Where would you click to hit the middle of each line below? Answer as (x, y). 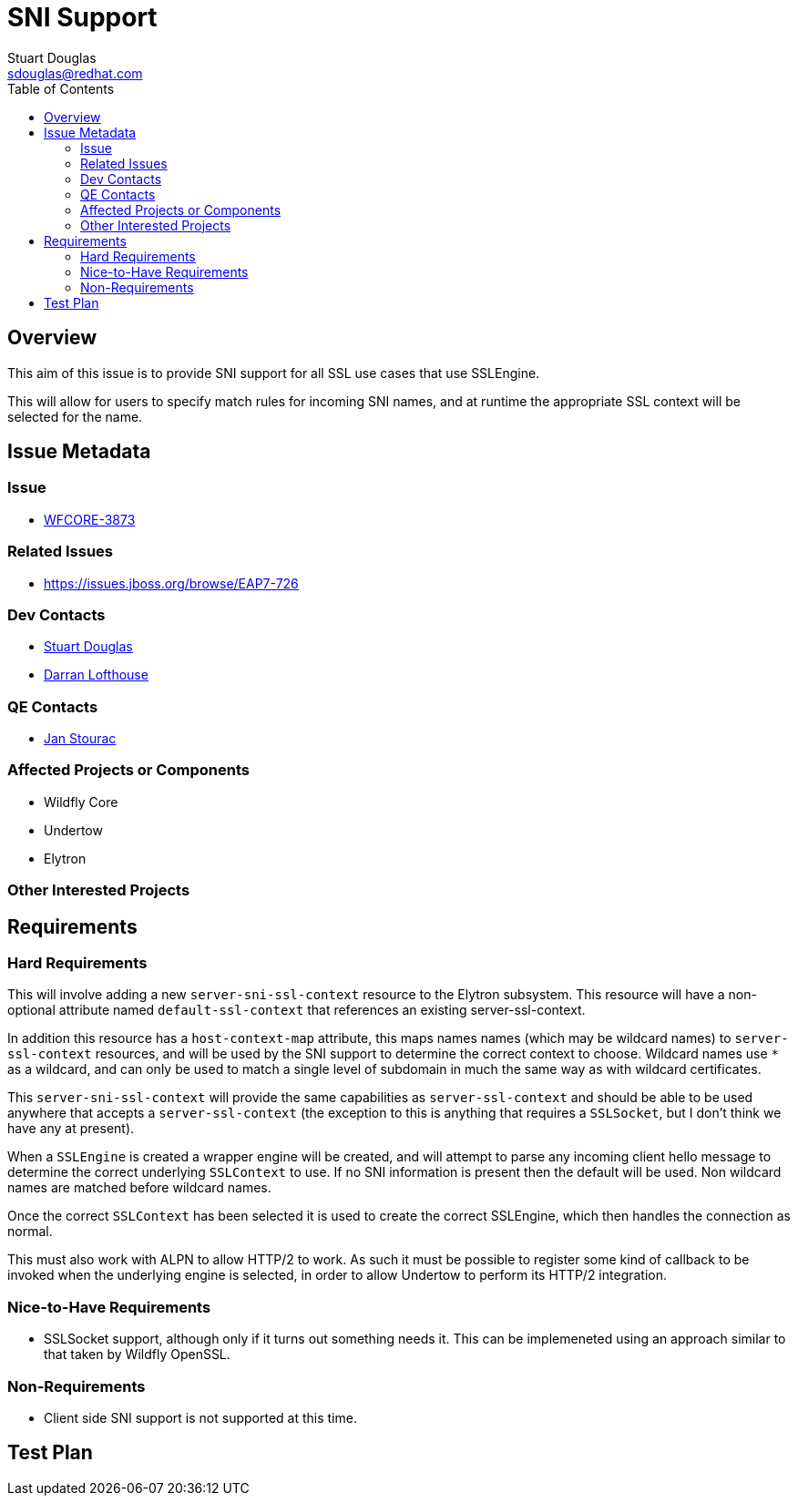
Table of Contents (61, 88)
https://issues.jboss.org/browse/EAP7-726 (171, 583)
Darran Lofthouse (96, 675)
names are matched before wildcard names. (139, 1188)
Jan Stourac (80, 739)
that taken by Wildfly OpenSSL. (137, 1355)
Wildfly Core (81, 802)
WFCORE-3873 (90, 519)
